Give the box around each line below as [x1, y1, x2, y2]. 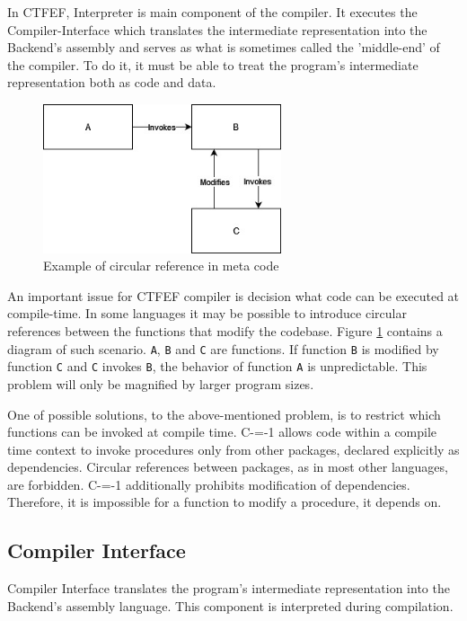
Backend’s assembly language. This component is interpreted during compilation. [7, 596, 454, 615]
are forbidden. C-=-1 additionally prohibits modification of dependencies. [7, 475, 410, 493]
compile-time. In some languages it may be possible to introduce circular [7, 304, 407, 323]
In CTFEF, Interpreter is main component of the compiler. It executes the [7, 3, 418, 21]
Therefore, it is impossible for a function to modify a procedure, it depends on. [7, 492, 442, 511]
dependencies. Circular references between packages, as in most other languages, [7, 457, 448, 476]
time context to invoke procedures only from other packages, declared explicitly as [7, 439, 460, 458]
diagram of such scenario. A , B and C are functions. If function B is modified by [7, 339, 439, 358]
